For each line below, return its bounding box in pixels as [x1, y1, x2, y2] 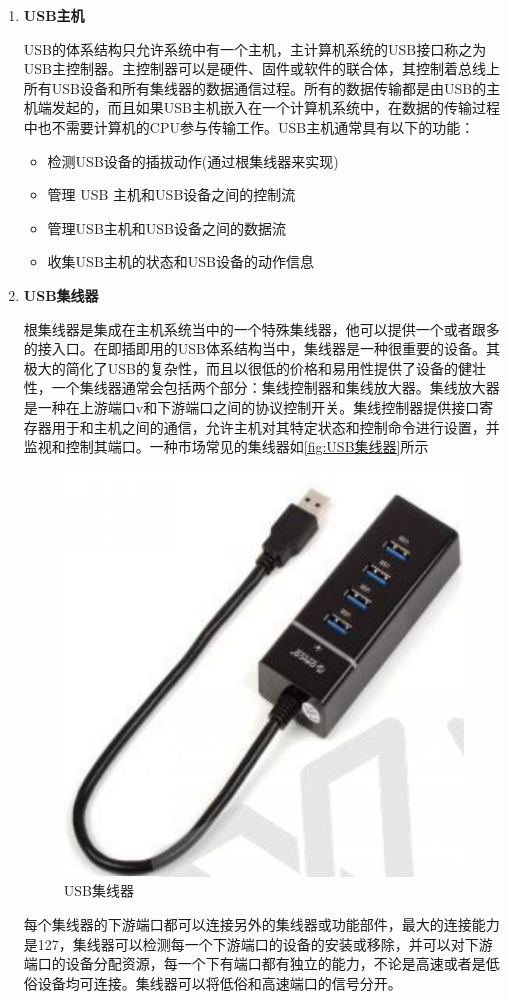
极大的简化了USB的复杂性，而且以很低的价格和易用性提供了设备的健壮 [23, 357, 486, 378]
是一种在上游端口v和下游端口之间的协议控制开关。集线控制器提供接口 [23, 396, 480, 417]
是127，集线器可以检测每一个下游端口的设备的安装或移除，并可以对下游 [23, 933, 493, 954]
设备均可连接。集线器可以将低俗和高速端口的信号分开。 [37, 972, 402, 993]
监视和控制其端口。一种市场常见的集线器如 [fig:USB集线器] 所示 [23, 436, 429, 457]
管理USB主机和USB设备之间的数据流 [47, 217, 286, 238]
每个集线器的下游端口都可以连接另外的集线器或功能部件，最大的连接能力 [23, 914, 500, 935]
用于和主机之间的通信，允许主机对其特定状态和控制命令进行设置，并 [51, 416, 500, 437]
